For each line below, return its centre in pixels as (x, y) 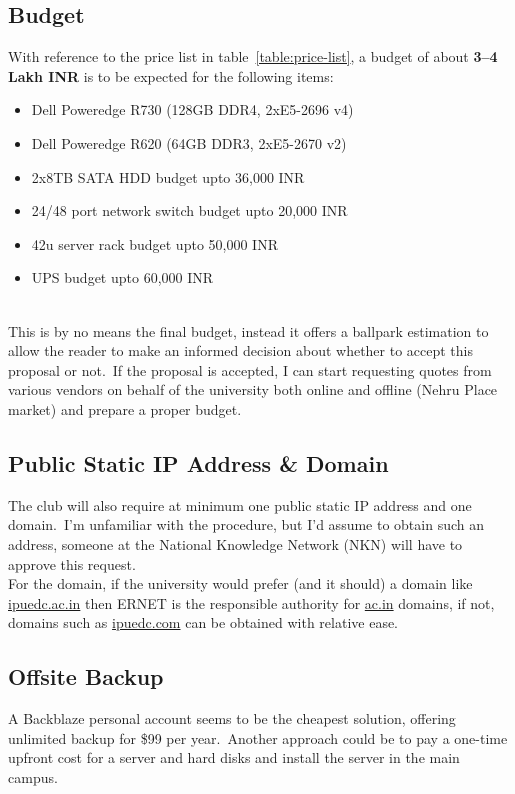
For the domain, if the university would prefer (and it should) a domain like (240, 583)
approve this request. (72, 563)
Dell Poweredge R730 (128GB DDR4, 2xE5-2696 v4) (192, 109)
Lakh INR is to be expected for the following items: (171, 75)
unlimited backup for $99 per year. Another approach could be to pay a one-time (258, 737)
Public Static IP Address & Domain (198, 462)
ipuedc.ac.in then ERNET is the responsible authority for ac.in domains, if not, (251, 602)
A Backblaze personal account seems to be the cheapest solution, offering (232, 718)
